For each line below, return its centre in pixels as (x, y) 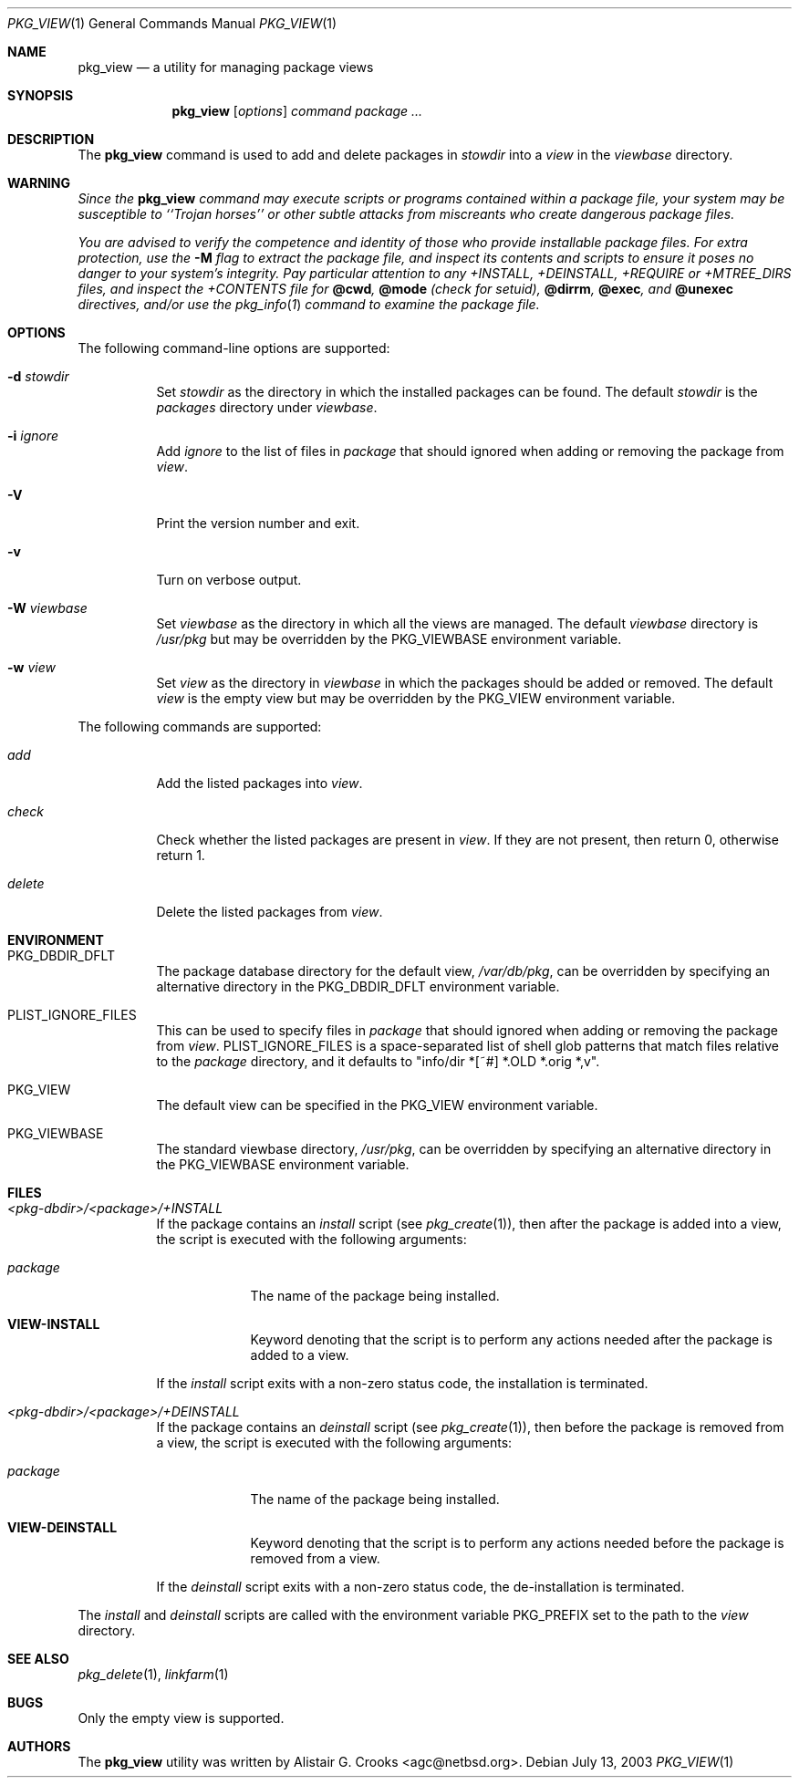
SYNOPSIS (41, 95)
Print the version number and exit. (258, 523)
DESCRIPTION (51, 139)
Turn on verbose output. (229, 580)
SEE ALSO (38, 1659)
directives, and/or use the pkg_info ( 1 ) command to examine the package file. (309, 304)
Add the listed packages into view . (259, 783)
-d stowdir (38, 376)
